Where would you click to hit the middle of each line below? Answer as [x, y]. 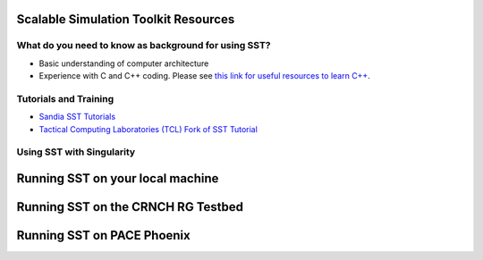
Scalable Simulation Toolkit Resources [126, 19]
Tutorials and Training [65, 98]
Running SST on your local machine [118, 179]
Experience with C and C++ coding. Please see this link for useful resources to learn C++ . [204, 76]
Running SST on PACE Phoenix [104, 235]
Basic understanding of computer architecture [124, 63]
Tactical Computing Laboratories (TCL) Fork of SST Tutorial [148, 129]
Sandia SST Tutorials [77, 117]
